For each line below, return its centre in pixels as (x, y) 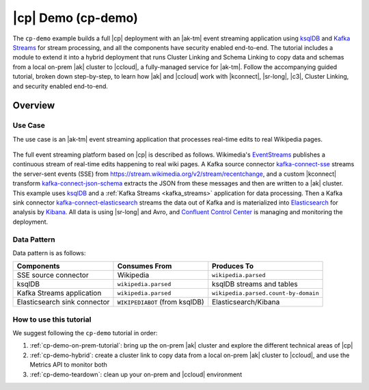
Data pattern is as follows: (49, 252)
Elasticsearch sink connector (63, 302)
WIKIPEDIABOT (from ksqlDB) (161, 302)
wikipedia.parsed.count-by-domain (265, 293)
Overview (34, 106)
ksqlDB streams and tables (255, 284)
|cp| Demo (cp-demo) (75, 18)
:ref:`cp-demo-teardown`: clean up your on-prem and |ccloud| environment (136, 374)
